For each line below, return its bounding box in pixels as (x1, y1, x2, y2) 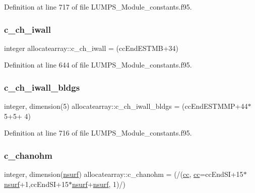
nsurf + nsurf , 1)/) (72, 178, 125, 189)
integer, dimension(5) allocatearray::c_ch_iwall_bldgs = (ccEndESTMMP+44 (4, 101, 248, 111)
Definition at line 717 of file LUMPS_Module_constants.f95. (4, 2, 192, 12)
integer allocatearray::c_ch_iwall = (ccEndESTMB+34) (4, 42, 179, 53)
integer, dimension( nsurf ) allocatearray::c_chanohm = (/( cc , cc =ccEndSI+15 (4, 169, 243, 179)
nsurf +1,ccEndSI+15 (4, 178, 69, 189)
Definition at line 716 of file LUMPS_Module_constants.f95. (4, 127, 192, 138)
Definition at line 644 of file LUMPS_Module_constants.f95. (4, 59, 192, 70)
